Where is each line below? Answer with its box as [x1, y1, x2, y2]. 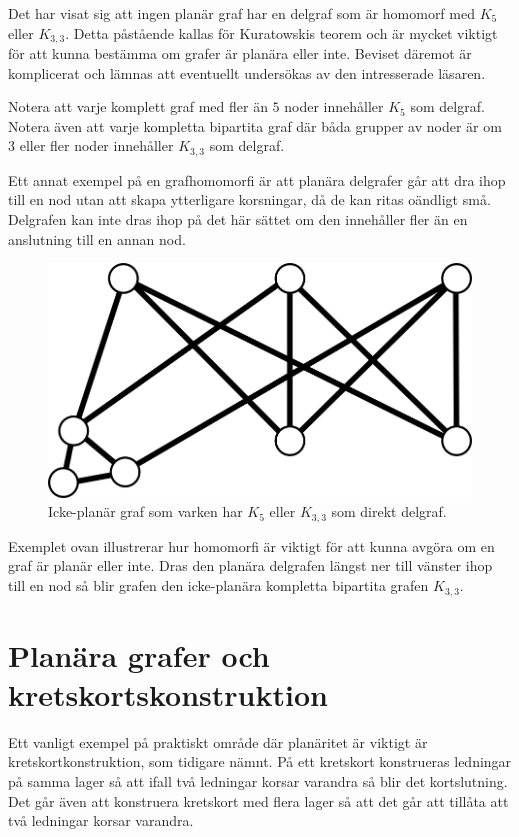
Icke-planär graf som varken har [48, 501, 243, 522]
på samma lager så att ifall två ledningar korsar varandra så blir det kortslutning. [8, 771, 508, 792]
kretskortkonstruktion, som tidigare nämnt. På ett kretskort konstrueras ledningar [8, 751, 512, 772]
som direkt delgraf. [331, 501, 447, 522]
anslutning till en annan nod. [8, 228, 186, 249]
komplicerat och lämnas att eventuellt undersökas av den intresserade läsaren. [8, 62, 486, 83]
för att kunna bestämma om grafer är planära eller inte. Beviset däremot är [8, 43, 472, 64]
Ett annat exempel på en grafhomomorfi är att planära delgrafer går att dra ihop [8, 169, 506, 190]
